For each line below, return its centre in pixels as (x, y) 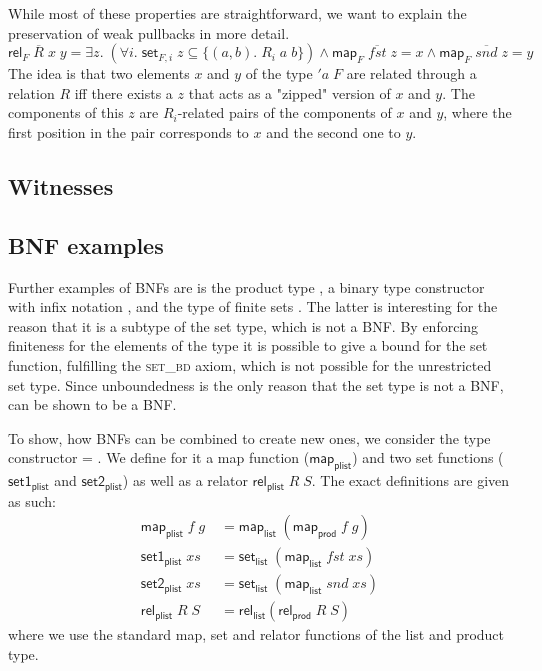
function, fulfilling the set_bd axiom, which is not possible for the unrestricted (250, 364)
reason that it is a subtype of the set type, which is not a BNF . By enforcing (243, 325)
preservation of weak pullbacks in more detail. (149, 32)
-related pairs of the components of (284, 112)
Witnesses (61, 185)
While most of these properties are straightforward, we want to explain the (237, 13)
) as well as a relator (185, 480)
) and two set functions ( (428, 457)
